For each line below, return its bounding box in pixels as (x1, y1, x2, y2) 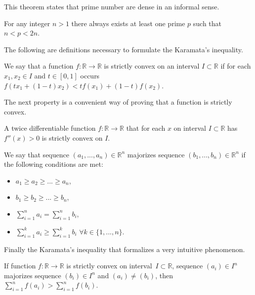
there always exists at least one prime (71, 18, 185, 28)
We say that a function (4, 61, 74, 71)
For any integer (4, 18, 50, 28)
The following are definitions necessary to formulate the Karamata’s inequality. (4, 44, 243, 54)
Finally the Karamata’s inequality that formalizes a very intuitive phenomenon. (4, 244, 245, 254)
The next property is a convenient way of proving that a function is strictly (4, 97, 232, 107)
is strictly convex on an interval (104, 61, 200, 71)
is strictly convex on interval (66, 260, 152, 271)
